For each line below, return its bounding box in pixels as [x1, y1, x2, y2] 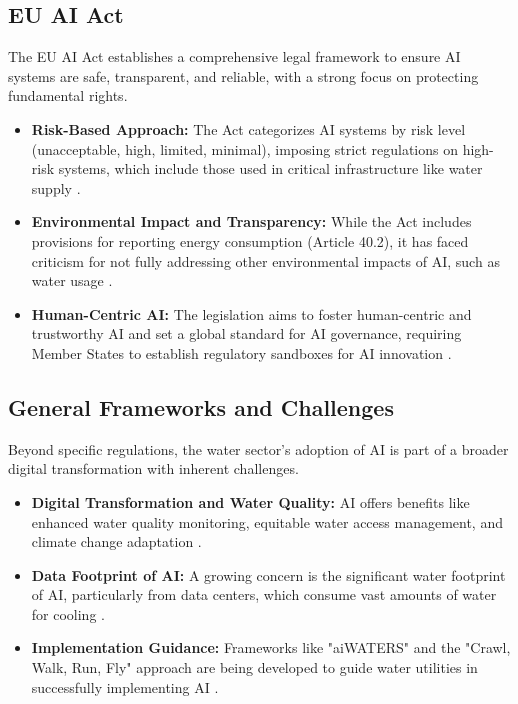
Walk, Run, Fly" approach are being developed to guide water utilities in [31, 657, 478, 678]
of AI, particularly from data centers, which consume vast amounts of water [31, 584, 497, 605]
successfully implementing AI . [31, 676, 219, 697]
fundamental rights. [8, 85, 128, 106]
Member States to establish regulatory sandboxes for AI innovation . [31, 342, 452, 363]
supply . [31, 177, 81, 198]
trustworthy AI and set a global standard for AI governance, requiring [31, 323, 462, 344]
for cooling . [31, 603, 105, 624]
